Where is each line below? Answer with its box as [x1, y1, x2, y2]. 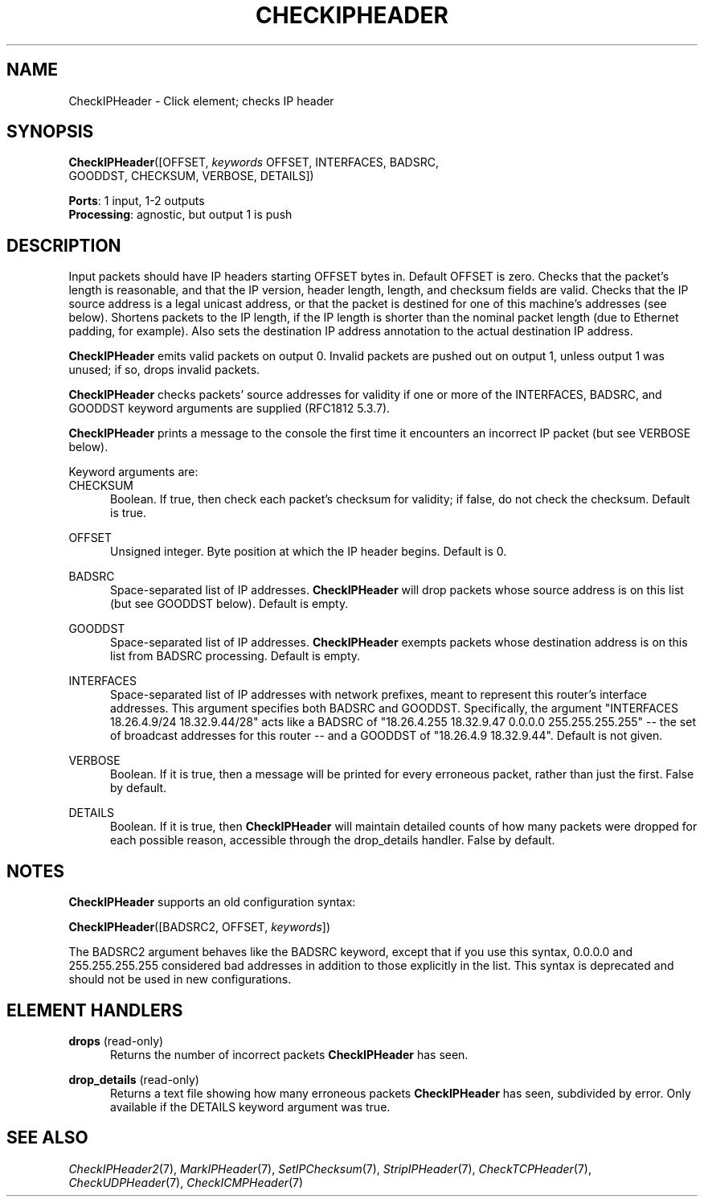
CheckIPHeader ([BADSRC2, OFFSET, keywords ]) [68, 920, 330, 934]
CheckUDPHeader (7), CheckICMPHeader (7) [68, 1175, 304, 1189]
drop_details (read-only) [68, 1072, 199, 1086]
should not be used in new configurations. [68, 972, 292, 987]
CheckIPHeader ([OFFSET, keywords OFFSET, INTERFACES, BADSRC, [68, 155, 439, 170]
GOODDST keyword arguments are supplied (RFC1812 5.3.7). [68, 401, 391, 416]
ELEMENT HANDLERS [6, 1000, 183, 1020]
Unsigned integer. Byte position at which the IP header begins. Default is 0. [110, 544, 507, 559]
